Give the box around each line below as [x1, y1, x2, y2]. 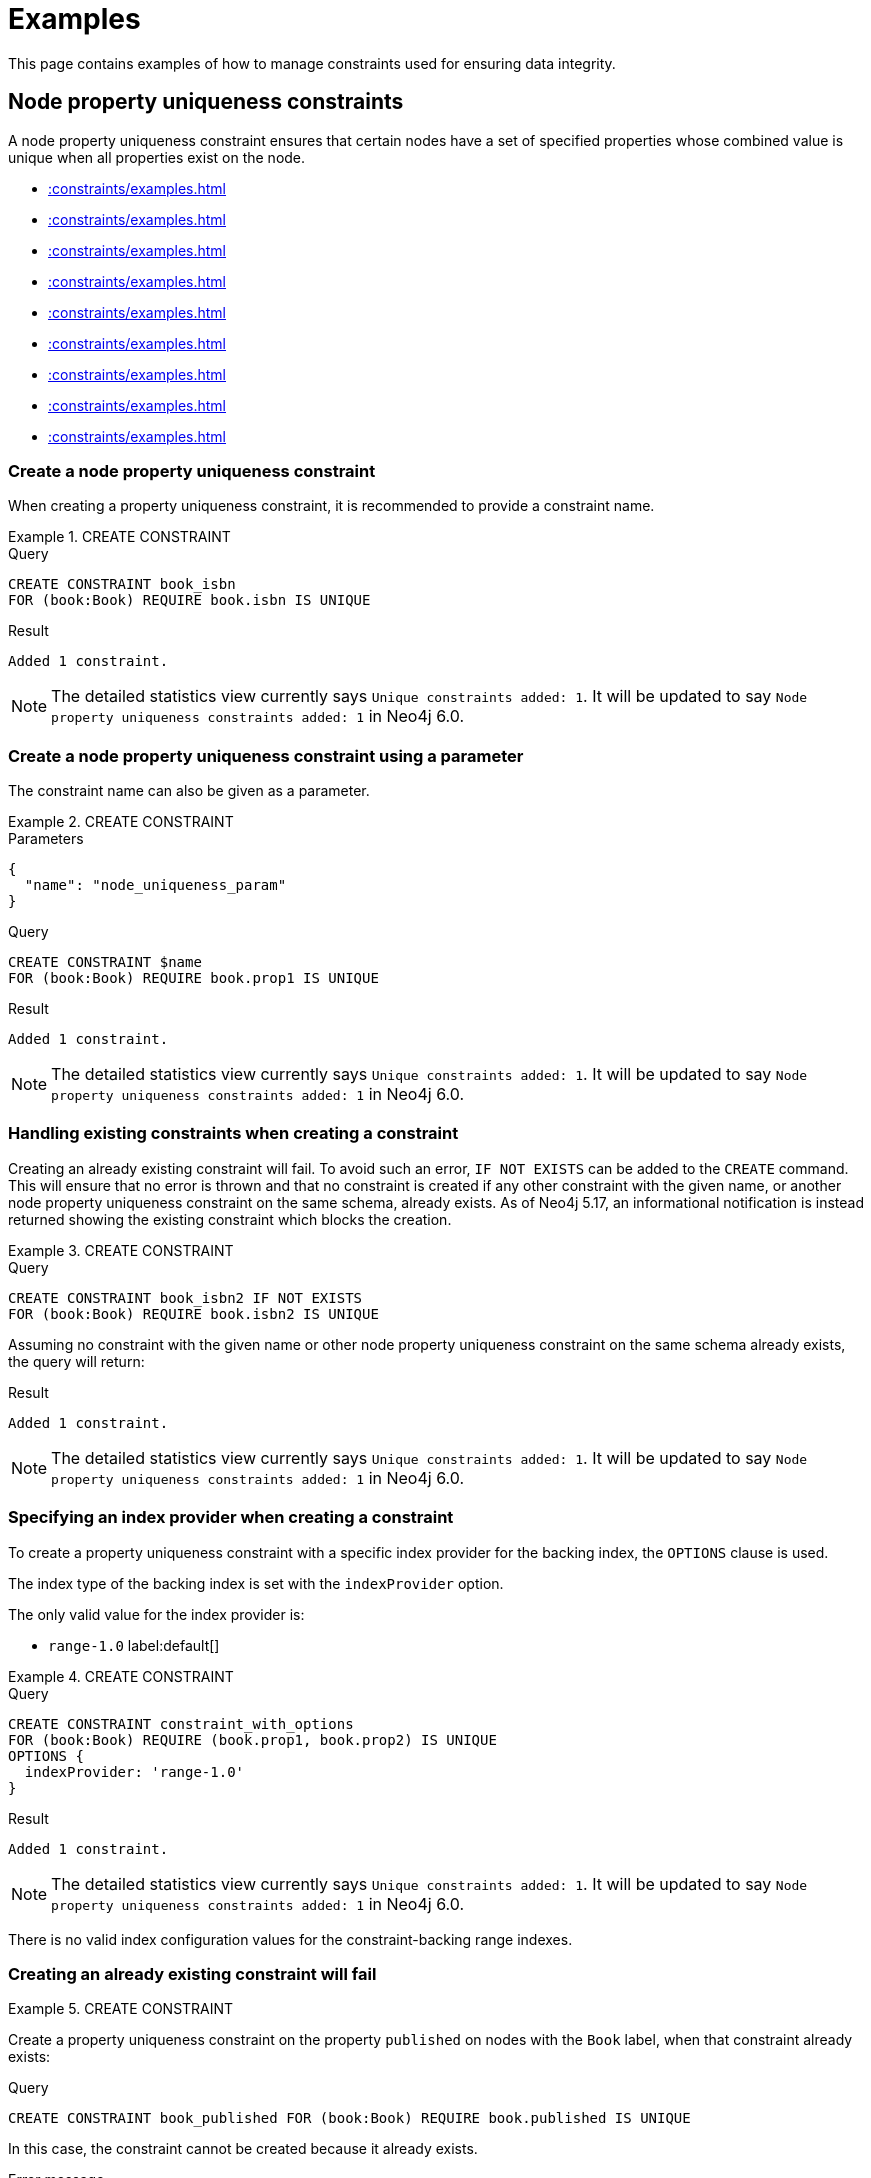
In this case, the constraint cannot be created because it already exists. [8, 2140, 478, 2158]
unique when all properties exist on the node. [8, 148, 306, 166]
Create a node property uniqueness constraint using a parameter [8, 745, 524, 766]
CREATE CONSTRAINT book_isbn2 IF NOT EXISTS [8, 1289, 363, 1306]
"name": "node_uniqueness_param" [24, 877, 287, 894]
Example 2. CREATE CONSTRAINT [8, 813, 234, 831]
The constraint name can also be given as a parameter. [8, 782, 370, 800]
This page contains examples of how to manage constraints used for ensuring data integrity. [8, 54, 616, 72]
